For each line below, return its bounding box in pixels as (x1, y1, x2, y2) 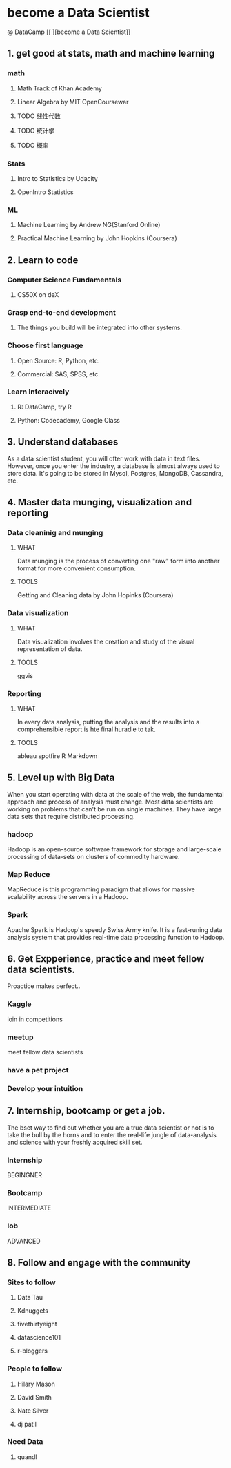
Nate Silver (17, 1407, 49, 1415)
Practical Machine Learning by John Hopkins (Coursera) (17, 234, 177, 242)
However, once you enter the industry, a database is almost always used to (7, 461, 221, 470)
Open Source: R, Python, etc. (17, 356, 100, 365)
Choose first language (7, 340, 84, 350)
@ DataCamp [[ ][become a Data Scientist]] (7, 28, 131, 36)
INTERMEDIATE (7, 1204, 52, 1213)
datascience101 (17, 1333, 61, 1342)
